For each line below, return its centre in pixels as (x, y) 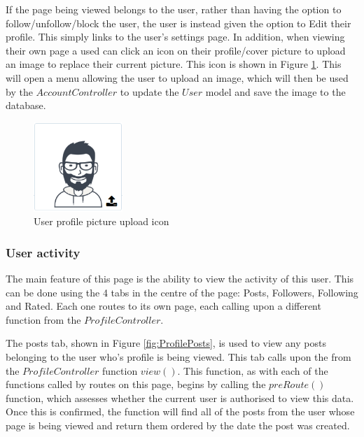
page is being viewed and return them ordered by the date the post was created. (178, 425)
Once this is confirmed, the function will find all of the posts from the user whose (180, 411)
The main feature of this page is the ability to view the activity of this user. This (180, 278)
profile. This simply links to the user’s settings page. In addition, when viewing (175, 37)
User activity (43, 252)
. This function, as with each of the (253, 370)
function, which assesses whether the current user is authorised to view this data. (180, 397)
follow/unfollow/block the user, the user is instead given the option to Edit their (178, 23)
